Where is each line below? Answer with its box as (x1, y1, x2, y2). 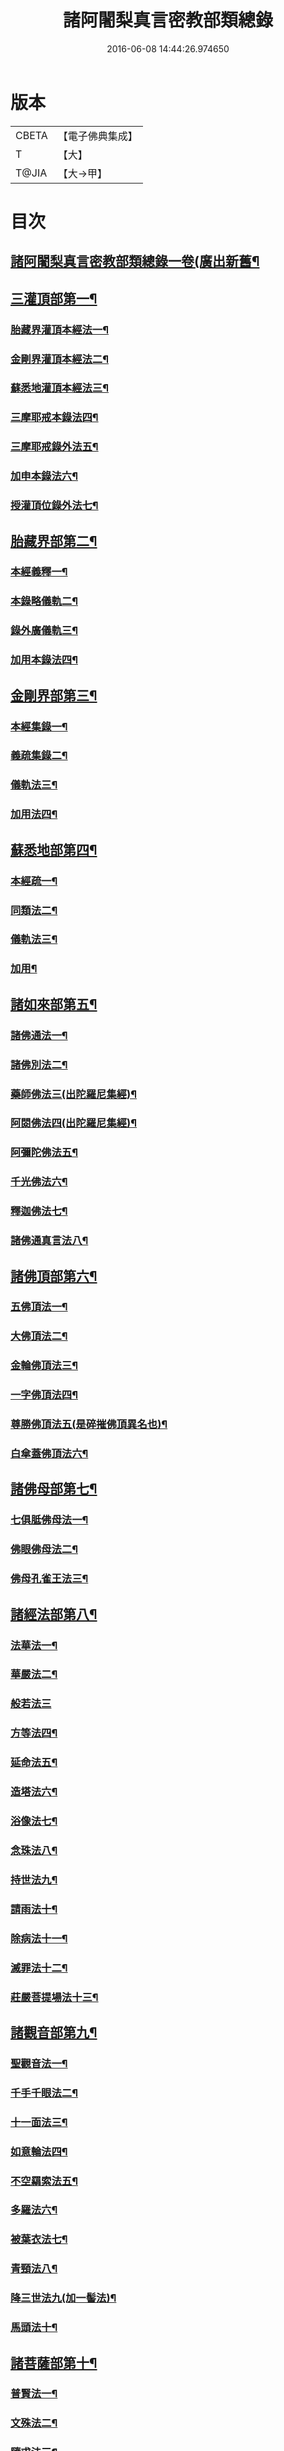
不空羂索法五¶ (10, 2174, 78, 2188)
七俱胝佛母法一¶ (10, 1513, 89, 1527)
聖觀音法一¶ (10, 2056, 68, 2070)
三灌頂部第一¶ (10, 290, 98, 307)
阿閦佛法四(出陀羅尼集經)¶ (10, 1116, 138, 1130)
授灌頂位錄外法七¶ (10, 499, 99, 513)
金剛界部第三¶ (10, 687, 98, 704)
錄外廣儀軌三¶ (10, 624, 78, 638)
